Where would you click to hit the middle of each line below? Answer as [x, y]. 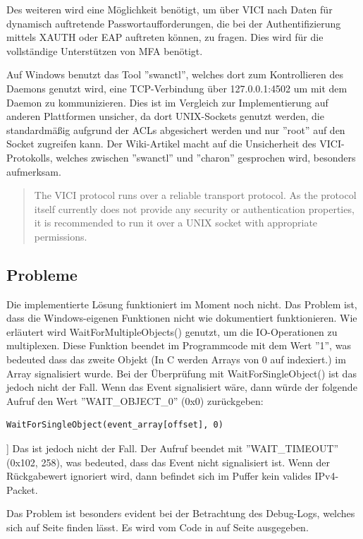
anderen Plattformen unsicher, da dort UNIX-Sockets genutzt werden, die [165, 116]
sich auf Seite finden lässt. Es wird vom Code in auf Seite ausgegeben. [158, 527]
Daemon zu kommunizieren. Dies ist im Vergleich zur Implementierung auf [167, 102]
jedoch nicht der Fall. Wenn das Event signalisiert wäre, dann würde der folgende [182, 387]
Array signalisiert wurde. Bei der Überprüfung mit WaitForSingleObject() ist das [181, 373]
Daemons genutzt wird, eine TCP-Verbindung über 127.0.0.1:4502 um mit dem [177, 88]
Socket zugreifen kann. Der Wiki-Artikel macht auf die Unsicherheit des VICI [174, 144]
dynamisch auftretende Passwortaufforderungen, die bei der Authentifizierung [174, 23]
